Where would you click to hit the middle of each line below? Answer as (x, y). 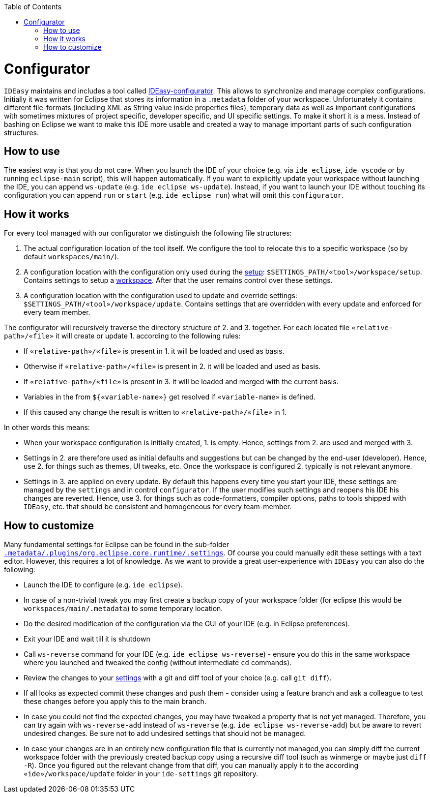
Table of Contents (33, 7)
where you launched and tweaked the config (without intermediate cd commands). (158, 663)
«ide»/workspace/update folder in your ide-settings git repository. (141, 774)
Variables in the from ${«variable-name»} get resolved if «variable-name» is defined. (170, 397)
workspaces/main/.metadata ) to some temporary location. (123, 609)
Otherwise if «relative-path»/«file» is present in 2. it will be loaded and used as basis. (172, 367)
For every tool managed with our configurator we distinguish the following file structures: (148, 233)
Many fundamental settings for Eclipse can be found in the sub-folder (116, 545)
